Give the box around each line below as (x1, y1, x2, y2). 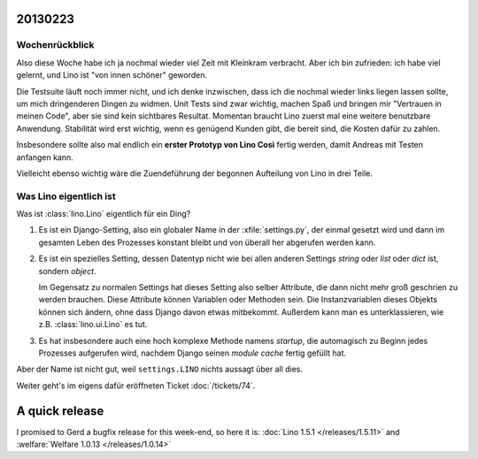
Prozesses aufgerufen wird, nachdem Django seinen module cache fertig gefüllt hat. (38, 348, 347, 358)
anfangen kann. (16, 151, 74, 163)
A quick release (16, 403, 104, 418)
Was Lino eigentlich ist (16, 190, 116, 203)
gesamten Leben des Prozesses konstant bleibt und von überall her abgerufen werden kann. (38, 237, 376, 248)
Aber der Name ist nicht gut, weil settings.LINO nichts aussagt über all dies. (16, 363, 304, 375)
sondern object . (38, 265, 96, 276)
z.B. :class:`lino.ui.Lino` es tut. (38, 319, 148, 330)
